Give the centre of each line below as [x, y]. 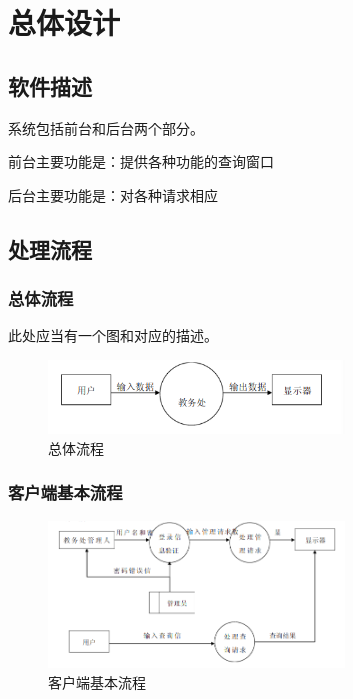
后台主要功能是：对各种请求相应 [113, 194]
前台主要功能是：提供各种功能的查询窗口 [141, 161]
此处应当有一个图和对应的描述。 [113, 335]
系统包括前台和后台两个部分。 [106, 127]
